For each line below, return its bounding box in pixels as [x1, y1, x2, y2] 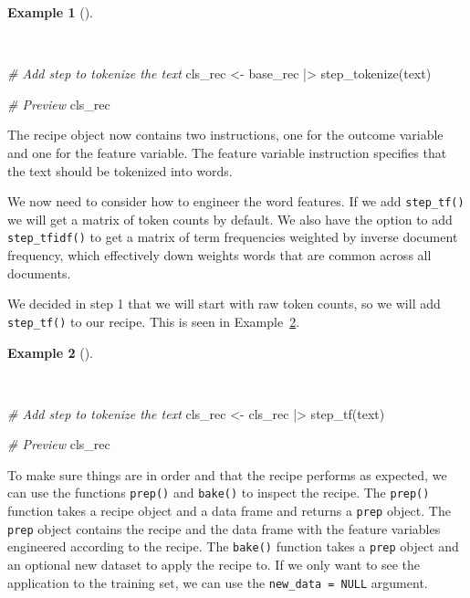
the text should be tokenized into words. [7, 161, 233, 180]
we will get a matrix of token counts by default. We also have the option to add [7, 209, 453, 228]
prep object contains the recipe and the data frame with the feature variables [7, 519, 441, 538]
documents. [7, 263, 71, 282]
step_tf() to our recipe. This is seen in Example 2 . [7, 311, 300, 330]
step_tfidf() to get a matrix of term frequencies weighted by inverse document [7, 227, 458, 247]
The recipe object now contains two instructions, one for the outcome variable [7, 125, 444, 144]
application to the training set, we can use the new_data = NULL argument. [7, 572, 428, 592]
